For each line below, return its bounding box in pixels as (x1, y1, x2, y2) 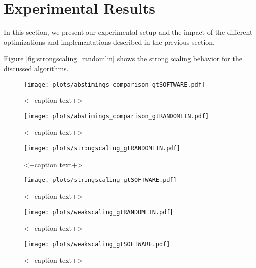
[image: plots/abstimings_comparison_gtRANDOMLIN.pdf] (24, 112, 209, 120)
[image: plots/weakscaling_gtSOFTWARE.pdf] (24, 240, 170, 248)
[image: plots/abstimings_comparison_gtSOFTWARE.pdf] (24, 81, 206, 88)
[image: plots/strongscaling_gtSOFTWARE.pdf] (24, 177, 177, 184)
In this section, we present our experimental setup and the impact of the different (4, 27, 253, 37)
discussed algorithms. (4, 63, 69, 73)
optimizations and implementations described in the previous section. (4, 36, 215, 47)
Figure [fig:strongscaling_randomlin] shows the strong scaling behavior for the (4, 53, 242, 64)
